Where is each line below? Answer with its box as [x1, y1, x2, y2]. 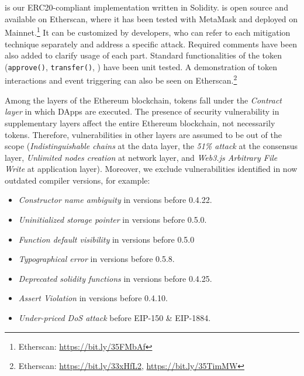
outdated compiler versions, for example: [5, 174, 150, 186]
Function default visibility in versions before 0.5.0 [18, 233, 195, 245]
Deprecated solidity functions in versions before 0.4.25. [18, 272, 212, 284]
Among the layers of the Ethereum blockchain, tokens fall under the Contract [5, 94, 282, 106]
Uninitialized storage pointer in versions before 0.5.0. [18, 213, 207, 226]
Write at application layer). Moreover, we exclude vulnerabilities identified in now [5, 163, 298, 175]
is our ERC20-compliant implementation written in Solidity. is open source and [5, 1, 288, 13]
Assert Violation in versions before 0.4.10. [18, 292, 168, 304]
